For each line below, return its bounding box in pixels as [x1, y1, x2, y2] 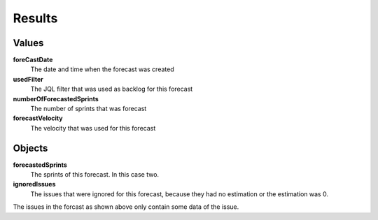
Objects [13, 142, 48, 154]
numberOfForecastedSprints [13, 94, 99, 103]
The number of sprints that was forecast [30, 105, 147, 113]
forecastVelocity [13, 114, 63, 122]
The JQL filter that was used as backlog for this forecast [30, 85, 193, 94]
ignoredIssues [13, 180, 56, 189]
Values [13, 37, 44, 49]
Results [13, 10, 58, 26]
